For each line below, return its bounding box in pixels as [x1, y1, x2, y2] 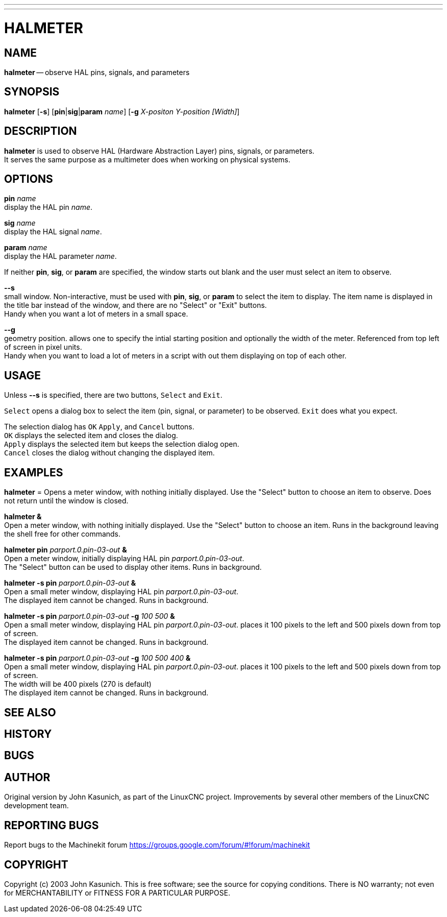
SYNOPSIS [4, 85, 60, 99]
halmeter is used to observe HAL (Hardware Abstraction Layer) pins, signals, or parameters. [4, 146, 315, 155]
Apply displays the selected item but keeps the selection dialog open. [4, 440, 239, 449]
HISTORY [4, 727, 52, 740]
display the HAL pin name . [4, 203, 93, 212]
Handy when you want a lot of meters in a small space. [4, 309, 188, 319]
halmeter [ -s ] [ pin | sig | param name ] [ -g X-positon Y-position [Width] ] [4, 107, 240, 116]
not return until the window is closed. [4, 496, 129, 505]
